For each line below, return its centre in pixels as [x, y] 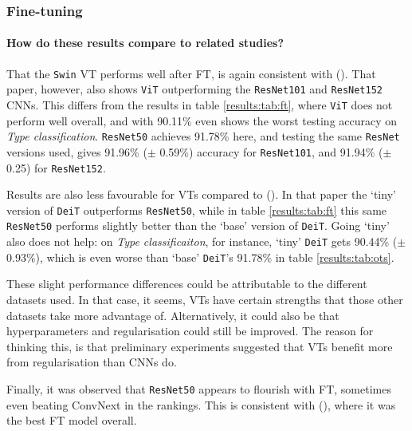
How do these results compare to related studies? [145, 43]
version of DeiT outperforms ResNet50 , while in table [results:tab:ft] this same [197, 210]
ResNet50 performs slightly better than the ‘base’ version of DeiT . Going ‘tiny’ [198, 225]
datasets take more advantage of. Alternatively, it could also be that [173, 315]
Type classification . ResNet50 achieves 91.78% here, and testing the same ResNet [203, 136]
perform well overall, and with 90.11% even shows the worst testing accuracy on [202, 120]
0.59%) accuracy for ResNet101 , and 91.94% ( [271, 151]
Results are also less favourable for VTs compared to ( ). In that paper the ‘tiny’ [201, 194]
